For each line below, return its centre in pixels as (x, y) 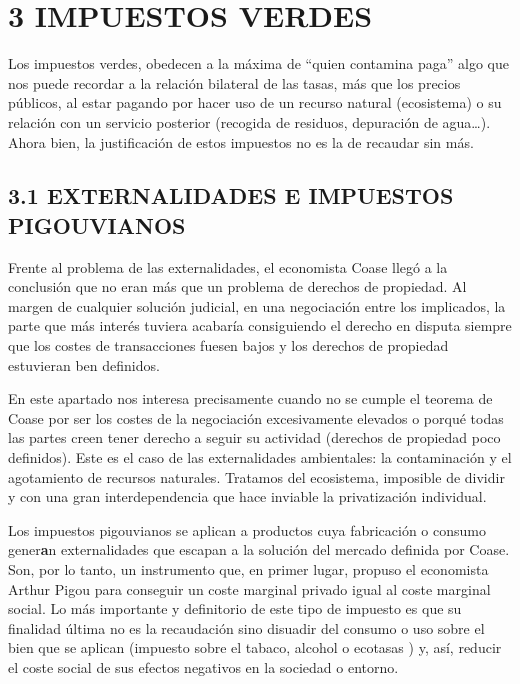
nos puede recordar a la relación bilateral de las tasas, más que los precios (234, 82)
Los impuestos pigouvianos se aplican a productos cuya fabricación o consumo (247, 529)
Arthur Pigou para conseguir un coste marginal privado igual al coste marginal (249, 588)
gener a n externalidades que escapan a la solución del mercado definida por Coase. (259, 549)
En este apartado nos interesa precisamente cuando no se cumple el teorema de (250, 398)
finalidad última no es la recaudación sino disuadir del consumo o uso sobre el (246, 627)
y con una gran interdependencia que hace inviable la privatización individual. (247, 496)
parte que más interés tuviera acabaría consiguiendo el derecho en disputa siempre (260, 325)
